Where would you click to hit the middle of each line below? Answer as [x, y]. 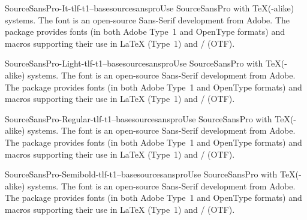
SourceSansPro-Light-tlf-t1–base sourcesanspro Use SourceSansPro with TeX [143, 63]
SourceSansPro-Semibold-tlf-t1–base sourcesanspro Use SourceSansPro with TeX [150, 174]
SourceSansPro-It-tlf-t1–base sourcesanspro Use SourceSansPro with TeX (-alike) [150, 8]
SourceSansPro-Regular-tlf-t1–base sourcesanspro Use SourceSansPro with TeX [148, 118]
